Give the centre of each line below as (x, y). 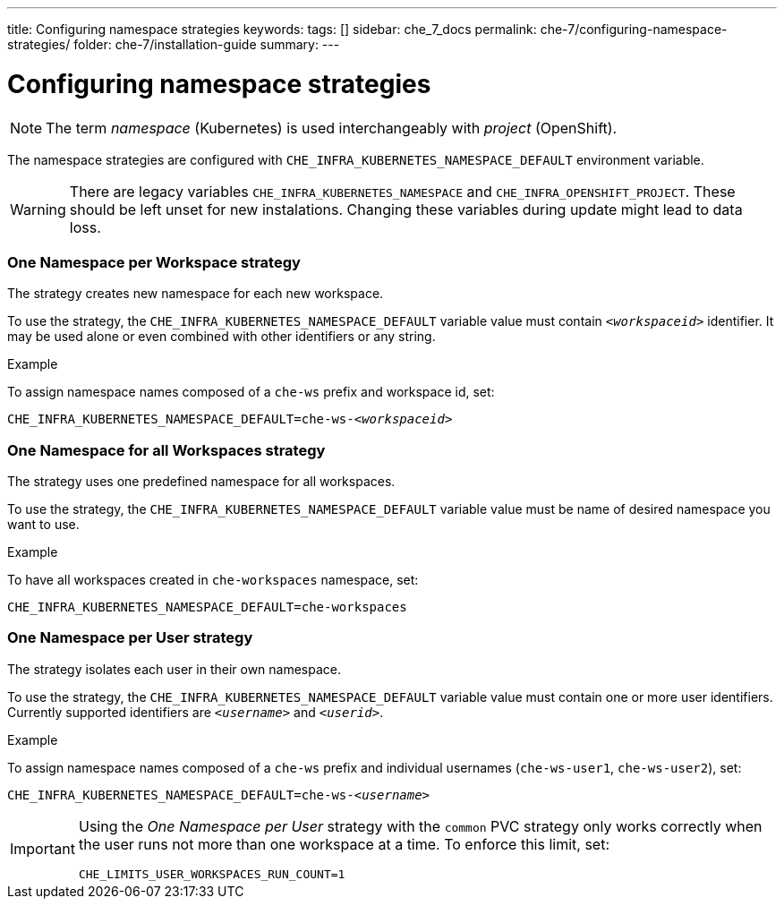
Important (43, 849)
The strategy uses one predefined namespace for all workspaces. (201, 481)
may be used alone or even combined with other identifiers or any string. (222, 337)
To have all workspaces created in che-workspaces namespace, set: (213, 580)
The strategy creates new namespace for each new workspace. (196, 294)
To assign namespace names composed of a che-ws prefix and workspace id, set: (251, 392)
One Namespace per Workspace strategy (154, 262)
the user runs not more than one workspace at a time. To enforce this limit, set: (344, 844)
